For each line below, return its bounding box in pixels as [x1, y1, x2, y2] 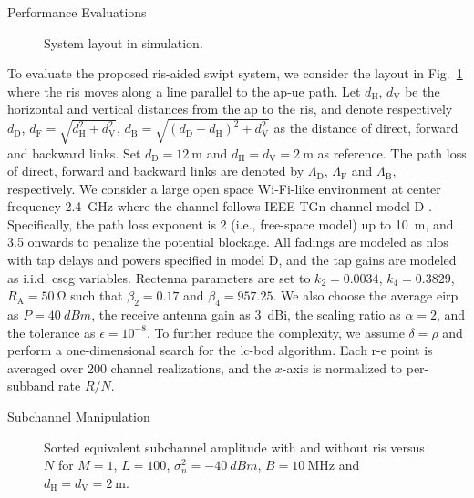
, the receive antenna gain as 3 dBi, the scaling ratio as [91, 305, 401, 324]
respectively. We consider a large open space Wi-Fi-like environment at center [7, 178, 441, 198]
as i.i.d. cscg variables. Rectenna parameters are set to [7, 268, 311, 287]
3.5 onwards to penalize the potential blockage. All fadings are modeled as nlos [7, 232, 448, 251]
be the [405, 81, 440, 100]
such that [70, 286, 123, 305]
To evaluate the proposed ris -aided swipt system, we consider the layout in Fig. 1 [7, 64, 463, 83]
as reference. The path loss [317, 143, 467, 162]
